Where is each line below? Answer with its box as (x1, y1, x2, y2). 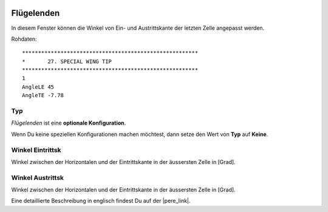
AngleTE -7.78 (22, 92, 64, 99)
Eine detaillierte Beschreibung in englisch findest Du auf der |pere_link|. (11, 197, 191, 205)
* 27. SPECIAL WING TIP (22, 58, 112, 65)
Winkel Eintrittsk (11, 146, 61, 154)
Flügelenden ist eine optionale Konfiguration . (11, 119, 126, 127)
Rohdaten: (11, 35, 37, 43)
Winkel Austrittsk (11, 173, 64, 182)
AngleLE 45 (22, 83, 55, 91)
